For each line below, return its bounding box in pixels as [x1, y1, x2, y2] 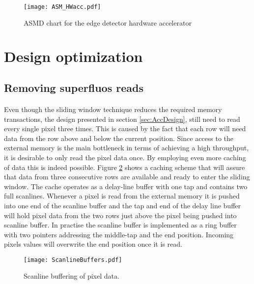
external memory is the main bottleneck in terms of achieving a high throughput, [4, 142, 249, 153]
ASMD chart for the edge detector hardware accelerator [24, 17, 192, 28]
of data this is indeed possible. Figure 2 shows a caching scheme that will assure [4, 162, 245, 172]
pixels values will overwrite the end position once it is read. [4, 239, 182, 249]
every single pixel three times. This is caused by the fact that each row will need [4, 123, 246, 134]
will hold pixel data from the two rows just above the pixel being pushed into [4, 210, 237, 220]
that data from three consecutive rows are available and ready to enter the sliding [4, 171, 250, 182]
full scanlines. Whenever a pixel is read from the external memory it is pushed [4, 191, 240, 201]
